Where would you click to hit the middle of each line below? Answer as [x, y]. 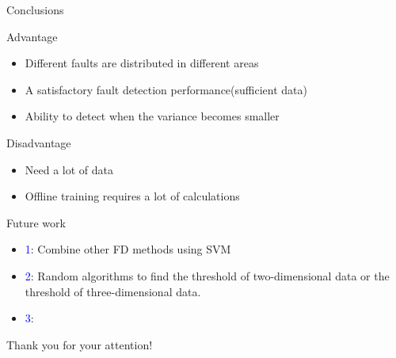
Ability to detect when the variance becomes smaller [152, 116]
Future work [36, 222]
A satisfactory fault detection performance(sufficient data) [166, 89]
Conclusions [35, 10]
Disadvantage [39, 142]
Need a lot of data [69, 169]
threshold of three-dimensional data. [113, 291]
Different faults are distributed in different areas [142, 63]
